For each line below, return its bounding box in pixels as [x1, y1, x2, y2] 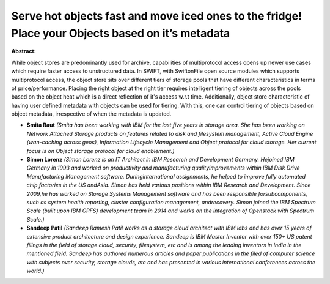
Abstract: [11, 48, 36, 55]
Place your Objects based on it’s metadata [11, 26, 230, 40]
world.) [26, 267, 45, 275]
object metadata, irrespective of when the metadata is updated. [11, 110, 172, 118]
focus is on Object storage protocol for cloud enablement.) [26, 147, 175, 154]
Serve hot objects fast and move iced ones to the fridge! [11, 9, 302, 23]
